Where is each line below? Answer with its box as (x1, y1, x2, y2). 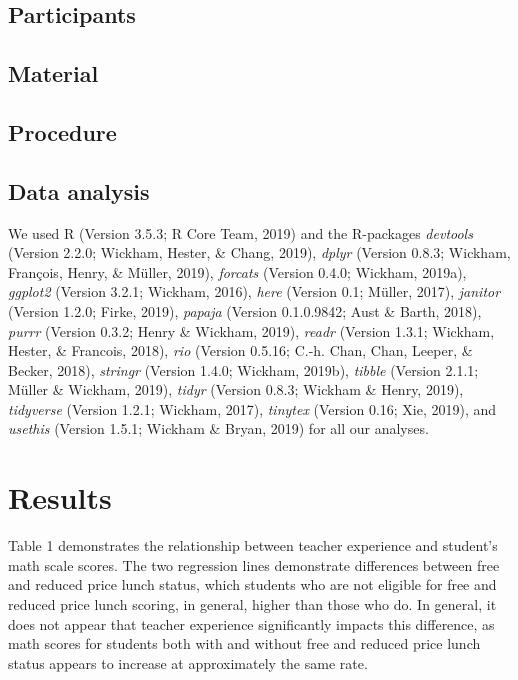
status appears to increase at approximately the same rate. (8, 652, 368, 673)
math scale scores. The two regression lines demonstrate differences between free (8, 554, 500, 575)
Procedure (8, 116, 117, 147)
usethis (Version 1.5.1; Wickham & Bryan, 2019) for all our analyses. (8, 418, 429, 439)
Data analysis (8, 175, 150, 206)
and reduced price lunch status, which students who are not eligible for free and (8, 574, 497, 595)
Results (8, 477, 112, 518)
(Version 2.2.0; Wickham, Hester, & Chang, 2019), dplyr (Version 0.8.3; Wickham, (8, 242, 511, 263)
